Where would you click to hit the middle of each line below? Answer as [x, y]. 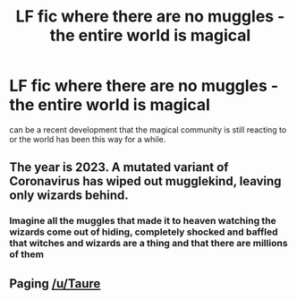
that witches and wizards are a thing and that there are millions [148, 244]
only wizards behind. [69, 196]
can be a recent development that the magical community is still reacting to [148, 129]
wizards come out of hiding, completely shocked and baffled [144, 232]
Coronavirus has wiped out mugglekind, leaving [145, 181]
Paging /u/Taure [55, 283]
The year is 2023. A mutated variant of [119, 167]
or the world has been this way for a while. [88, 139]
